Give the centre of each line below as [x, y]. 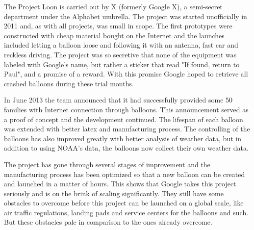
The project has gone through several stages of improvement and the [107, 164]
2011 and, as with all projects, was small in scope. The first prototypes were [118, 26]
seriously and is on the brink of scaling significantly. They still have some [114, 193]
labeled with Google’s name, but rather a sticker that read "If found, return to [122, 64]
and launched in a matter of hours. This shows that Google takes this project [120, 184]
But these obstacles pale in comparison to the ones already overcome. [108, 222]
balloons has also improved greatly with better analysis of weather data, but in [123, 138]
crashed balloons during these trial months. [69, 83]
